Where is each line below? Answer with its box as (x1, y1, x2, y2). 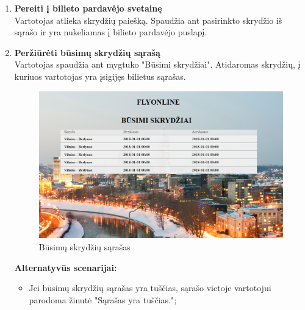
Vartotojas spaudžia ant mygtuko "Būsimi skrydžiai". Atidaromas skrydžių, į (14, 58, 301, 71)
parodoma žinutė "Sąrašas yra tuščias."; (29, 293, 177, 306)
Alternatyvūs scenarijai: (14, 261, 117, 273)
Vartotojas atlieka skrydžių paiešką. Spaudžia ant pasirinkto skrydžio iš (14, 13, 282, 26)
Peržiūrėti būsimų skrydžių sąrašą (14, 46, 160, 58)
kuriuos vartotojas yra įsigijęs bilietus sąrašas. (14, 69, 186, 82)
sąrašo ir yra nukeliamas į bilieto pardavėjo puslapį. (14, 26, 207, 38)
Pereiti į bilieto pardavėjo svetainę (14, 2, 162, 14)
